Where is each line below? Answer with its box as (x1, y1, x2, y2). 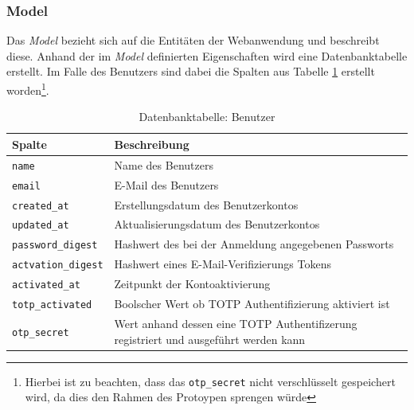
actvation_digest (12, 260, 103, 271)
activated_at (12, 279, 80, 291)
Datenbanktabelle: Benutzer (139, 108, 275, 125)
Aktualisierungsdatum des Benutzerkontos (114, 216, 320, 232)
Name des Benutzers (114, 156, 213, 173)
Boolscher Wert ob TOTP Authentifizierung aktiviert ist (114, 295, 390, 312)
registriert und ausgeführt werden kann (114, 330, 306, 347)
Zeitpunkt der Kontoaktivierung (114, 275, 271, 292)
